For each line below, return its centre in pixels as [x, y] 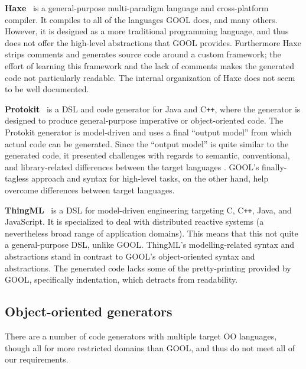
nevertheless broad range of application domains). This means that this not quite [152, 233]
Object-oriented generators [89, 311]
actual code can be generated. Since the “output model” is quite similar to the [147, 143]
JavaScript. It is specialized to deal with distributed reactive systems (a [134, 221]
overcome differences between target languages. [90, 190]
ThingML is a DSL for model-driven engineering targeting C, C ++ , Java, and [148, 210]
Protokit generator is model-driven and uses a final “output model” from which [148, 132]
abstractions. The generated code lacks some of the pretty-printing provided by [148, 268]
